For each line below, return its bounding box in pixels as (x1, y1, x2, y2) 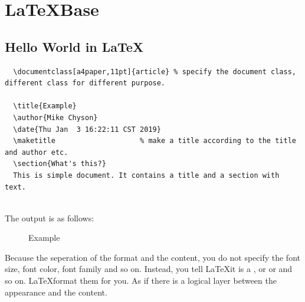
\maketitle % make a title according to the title (13, 137, 296, 145)
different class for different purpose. (5, 79, 166, 88)
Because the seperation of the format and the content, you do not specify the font (5, 251, 300, 263)
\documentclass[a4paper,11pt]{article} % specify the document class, (13, 67, 296, 76)
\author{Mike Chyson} (13, 113, 98, 122)
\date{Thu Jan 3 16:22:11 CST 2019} (13, 125, 161, 134)
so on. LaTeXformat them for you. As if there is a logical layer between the (5, 274, 277, 287)
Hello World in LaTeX (5, 37, 144, 55)
